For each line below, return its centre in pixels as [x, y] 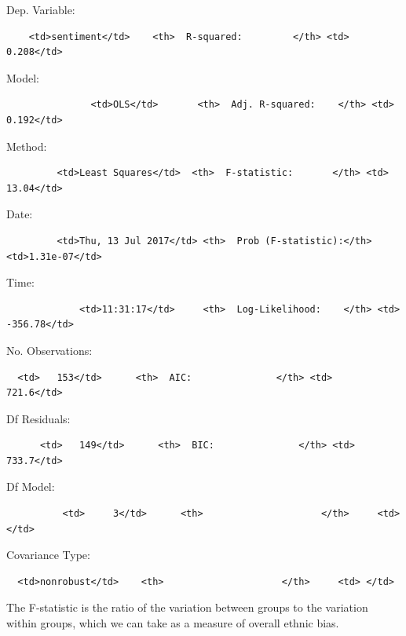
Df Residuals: [38, 418]
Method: [27, 146]
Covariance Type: [48, 555]
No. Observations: [49, 350]
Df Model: [31, 486]
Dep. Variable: [41, 9]
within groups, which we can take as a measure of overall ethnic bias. [173, 623]
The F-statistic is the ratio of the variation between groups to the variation [187, 607]
